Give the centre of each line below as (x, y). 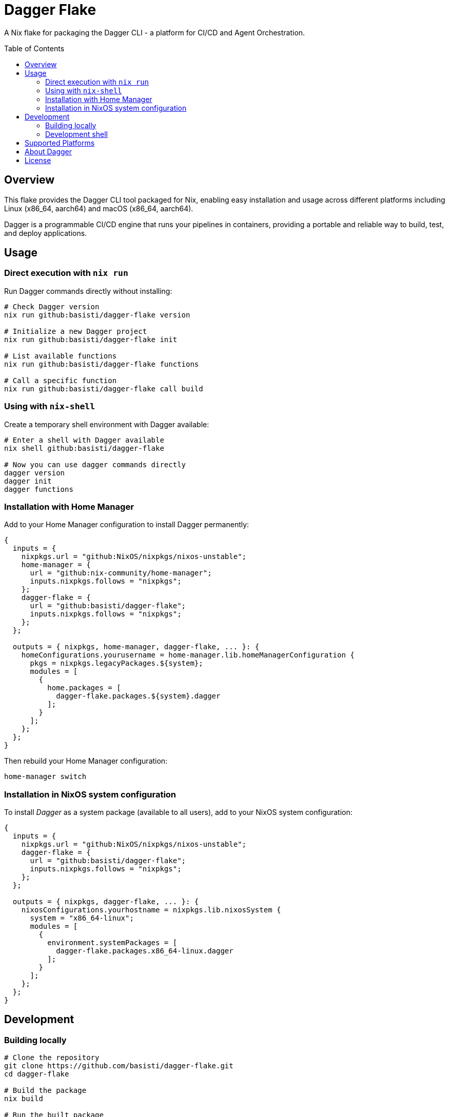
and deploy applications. (46, 233)
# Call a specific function (61, 380)
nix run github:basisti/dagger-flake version (97, 315)
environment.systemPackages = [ (112, 943)
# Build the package (45, 1091)
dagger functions (39, 489)
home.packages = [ (84, 688)
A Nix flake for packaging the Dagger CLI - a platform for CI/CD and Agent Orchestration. (155, 32)
